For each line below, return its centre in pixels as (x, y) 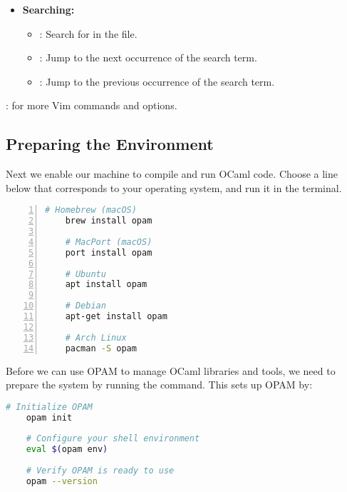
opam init (49, 417)
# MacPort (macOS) (109, 242)
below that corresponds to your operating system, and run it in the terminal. (174, 187)
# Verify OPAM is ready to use (100, 471)
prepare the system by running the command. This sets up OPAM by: (159, 385)
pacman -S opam (101, 348)
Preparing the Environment (110, 144)
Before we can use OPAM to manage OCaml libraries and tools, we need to (171, 370)
